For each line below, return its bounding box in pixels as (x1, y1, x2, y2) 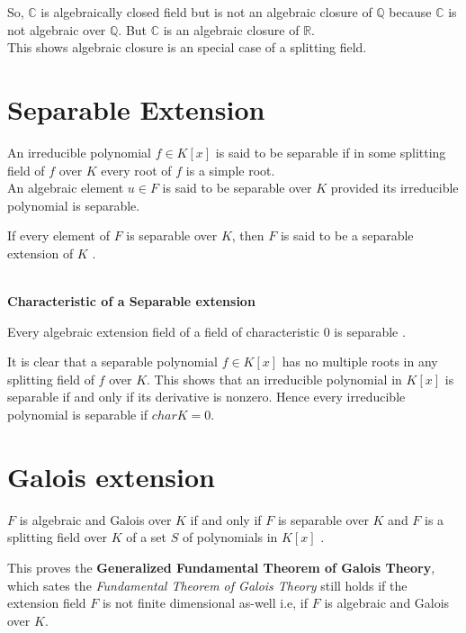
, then (231, 226, 264, 245)
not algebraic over (7, 20, 106, 39)
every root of (101, 160, 172, 179)
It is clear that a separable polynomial (7, 352, 218, 371)
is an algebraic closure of (163, 20, 300, 39)
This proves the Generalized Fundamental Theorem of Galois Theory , (7, 557, 435, 576)
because (389, 3, 432, 21)
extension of (7, 243, 74, 262)
